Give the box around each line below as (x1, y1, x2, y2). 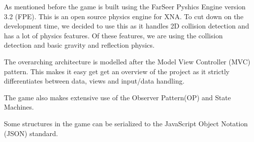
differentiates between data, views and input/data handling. (4, 76, 185, 86)
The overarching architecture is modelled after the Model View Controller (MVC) (4, 56, 251, 66)
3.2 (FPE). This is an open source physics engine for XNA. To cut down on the (4, 11, 244, 21)
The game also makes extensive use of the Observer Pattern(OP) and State (4, 92, 231, 102)
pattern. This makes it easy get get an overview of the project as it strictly (4, 66, 230, 76)
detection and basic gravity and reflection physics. (4, 40, 155, 50)
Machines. (4, 102, 34, 112)
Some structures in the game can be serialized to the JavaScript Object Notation (4, 118, 248, 128)
